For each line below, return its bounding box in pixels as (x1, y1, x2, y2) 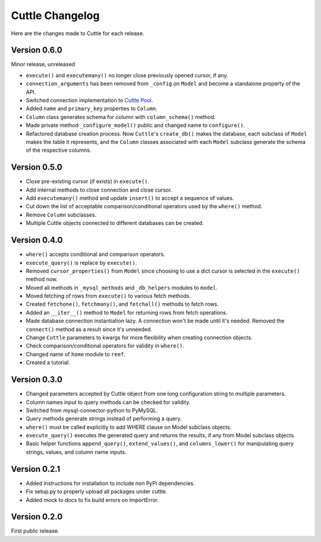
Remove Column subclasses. (26, 211, 97, 218)
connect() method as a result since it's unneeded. (26, 325, 153, 333)
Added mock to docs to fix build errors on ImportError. (26, 496, 159, 503)
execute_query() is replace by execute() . (26, 259, 137, 266)
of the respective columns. (26, 146, 92, 154)
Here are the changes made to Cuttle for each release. (11, 30, 144, 37)
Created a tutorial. (26, 359, 71, 366)
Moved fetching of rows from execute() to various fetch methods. (26, 292, 191, 300)
